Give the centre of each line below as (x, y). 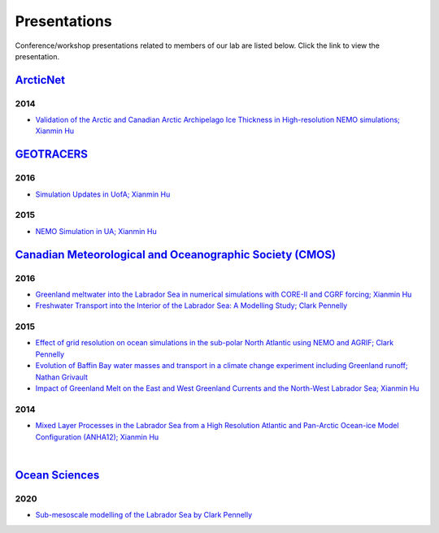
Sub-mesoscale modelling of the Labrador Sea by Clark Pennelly (144, 515)
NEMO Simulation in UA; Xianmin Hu (96, 231)
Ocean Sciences (57, 475)
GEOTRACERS (52, 154)
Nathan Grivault (62, 377)
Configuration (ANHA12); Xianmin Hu (97, 437)
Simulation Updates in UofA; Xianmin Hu (103, 194)
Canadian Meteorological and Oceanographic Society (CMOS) (176, 255)
